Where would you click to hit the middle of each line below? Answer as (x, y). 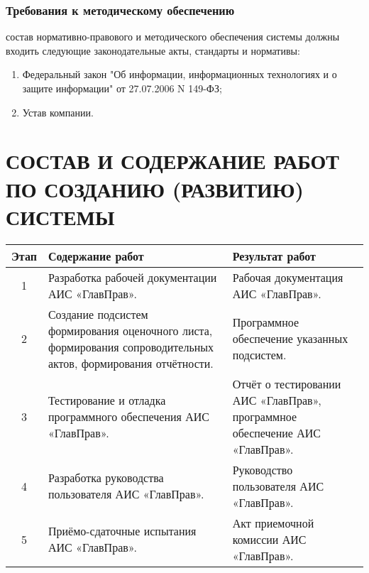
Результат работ (274, 256)
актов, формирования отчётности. (131, 363)
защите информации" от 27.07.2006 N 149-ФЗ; (122, 88)
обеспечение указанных (290, 339)
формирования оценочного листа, (130, 330)
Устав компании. (58, 112)
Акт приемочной (273, 523)
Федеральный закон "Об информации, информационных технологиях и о (180, 74)
